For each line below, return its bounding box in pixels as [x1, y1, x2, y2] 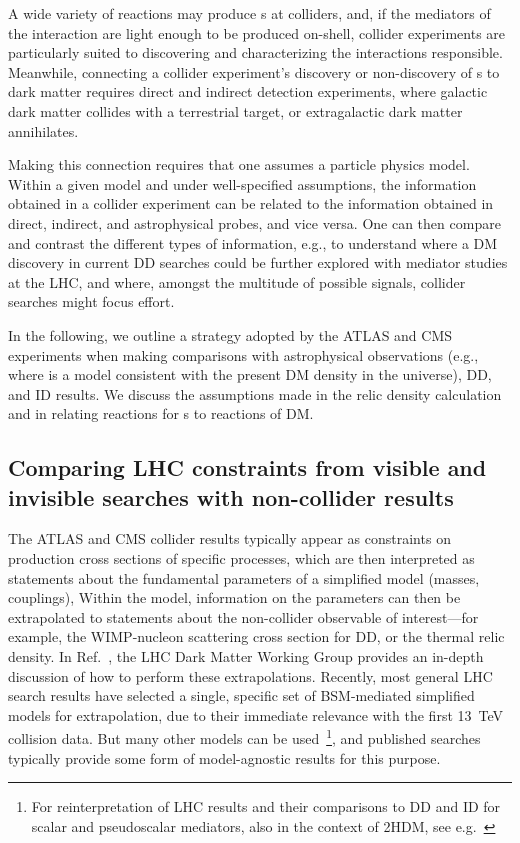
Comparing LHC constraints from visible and [8, 452, 487, 483]
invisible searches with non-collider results [8, 481, 454, 512]
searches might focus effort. [8, 291, 175, 312]
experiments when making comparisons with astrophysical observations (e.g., [8, 344, 479, 365]
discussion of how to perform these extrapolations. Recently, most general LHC [8, 665, 493, 686]
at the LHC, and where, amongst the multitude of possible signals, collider [8, 271, 466, 292]
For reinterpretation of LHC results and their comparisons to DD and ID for [31, 796, 501, 817]
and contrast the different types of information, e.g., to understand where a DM [8, 232, 498, 253]
